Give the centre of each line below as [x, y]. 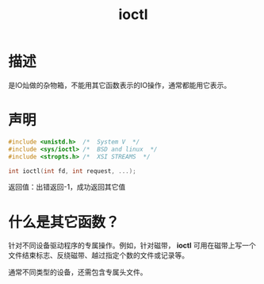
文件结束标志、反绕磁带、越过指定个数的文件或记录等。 [98, 255]
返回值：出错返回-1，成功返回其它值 [67, 187]
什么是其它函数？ [64, 222]
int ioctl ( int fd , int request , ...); [72, 171]
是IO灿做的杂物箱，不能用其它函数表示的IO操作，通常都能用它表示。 [120, 85]
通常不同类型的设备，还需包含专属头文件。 [78, 272]
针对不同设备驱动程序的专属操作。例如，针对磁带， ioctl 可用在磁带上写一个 [132, 246]
